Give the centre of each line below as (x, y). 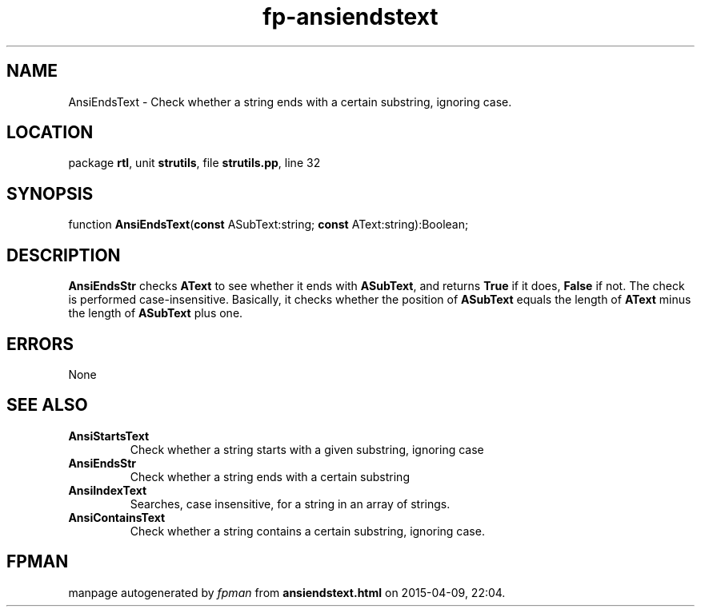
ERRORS (40, 344)
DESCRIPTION (64, 255)
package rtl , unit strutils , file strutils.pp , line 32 (194, 163)
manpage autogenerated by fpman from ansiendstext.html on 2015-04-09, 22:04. (287, 592)
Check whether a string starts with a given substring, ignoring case (307, 449)
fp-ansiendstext (350, 17)
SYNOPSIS (50, 193)
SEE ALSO (47, 405)
